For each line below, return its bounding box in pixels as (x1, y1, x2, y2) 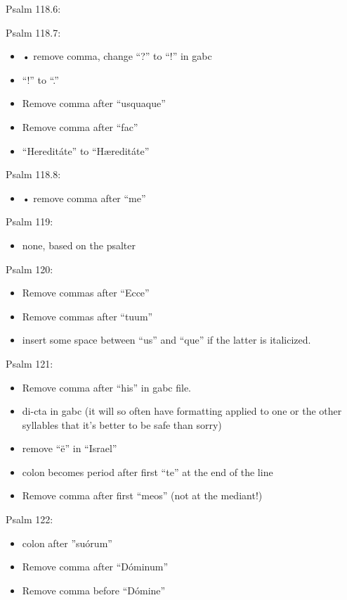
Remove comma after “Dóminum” (22, 559, 169, 574)
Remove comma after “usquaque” (22, 96, 166, 111)
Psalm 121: (6, 356, 53, 370)
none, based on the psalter (22, 237, 136, 252)
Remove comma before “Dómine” (22, 582, 166, 597)
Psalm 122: (6, 512, 53, 527)
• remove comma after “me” (22, 190, 146, 205)
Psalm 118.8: (6, 167, 61, 182)
